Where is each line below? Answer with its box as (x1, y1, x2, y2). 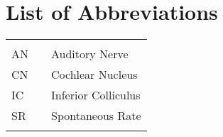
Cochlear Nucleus (51, 66, 138, 83)
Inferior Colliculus (51, 87, 141, 104)
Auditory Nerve (51, 45, 129, 62)
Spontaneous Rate (51, 107, 141, 124)
